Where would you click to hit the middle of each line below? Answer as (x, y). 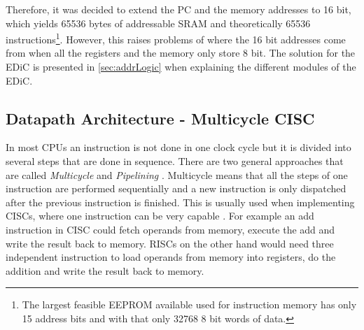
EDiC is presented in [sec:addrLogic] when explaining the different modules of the (181, 67)
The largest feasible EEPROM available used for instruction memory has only (189, 304)
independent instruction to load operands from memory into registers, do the (171, 257)
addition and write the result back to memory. (105, 270)
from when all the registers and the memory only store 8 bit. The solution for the (181, 53)
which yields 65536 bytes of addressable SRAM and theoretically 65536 (158, 23)
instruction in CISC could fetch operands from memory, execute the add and (170, 229)
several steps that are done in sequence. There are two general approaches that (175, 161)
